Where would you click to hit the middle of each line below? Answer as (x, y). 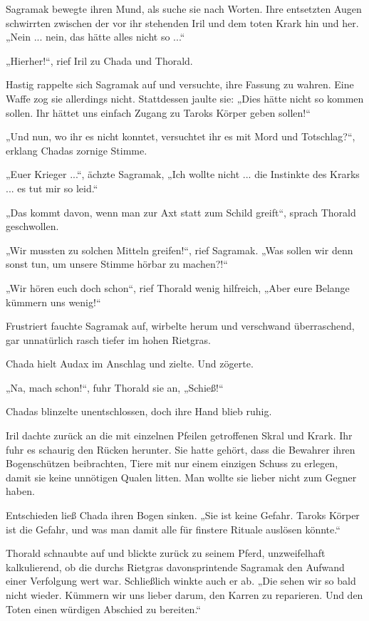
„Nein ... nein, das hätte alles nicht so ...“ (95, 37)
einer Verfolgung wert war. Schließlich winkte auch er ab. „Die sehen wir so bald (181, 581)
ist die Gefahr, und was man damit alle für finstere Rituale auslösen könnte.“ (173, 529)
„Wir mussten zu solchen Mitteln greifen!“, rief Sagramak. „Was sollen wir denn (180, 250)
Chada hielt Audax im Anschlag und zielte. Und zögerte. (130, 364)
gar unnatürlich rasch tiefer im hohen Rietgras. (108, 339)
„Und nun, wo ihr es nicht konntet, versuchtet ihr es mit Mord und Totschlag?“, (181, 136)
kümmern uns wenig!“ (53, 302)
